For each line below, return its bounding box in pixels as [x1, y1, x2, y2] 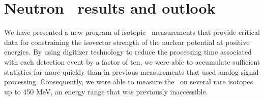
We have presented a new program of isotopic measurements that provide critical [4, 27, 260, 37]
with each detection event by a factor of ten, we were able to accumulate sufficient [4, 56, 260, 67]
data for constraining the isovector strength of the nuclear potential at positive [4, 36, 250, 47]
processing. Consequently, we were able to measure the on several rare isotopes [4, 76, 253, 87]
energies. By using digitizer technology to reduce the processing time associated [4, 46, 252, 57]
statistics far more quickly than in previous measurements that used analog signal [4, 66, 259, 77]
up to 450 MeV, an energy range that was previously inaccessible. [4, 86, 208, 96]
